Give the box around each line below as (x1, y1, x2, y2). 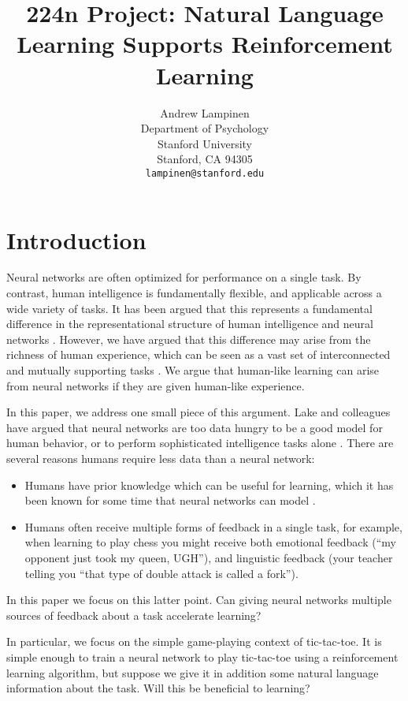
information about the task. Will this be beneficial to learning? (6, 680, 310, 696)
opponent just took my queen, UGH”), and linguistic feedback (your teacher (24, 549, 393, 565)
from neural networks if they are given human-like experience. (6, 377, 305, 393)
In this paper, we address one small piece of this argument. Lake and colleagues (6, 404, 391, 420)
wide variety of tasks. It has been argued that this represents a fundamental (6, 300, 373, 316)
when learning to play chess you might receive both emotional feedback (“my (24, 534, 396, 550)
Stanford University (158, 135, 252, 151)
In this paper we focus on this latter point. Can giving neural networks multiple (6, 591, 391, 608)
